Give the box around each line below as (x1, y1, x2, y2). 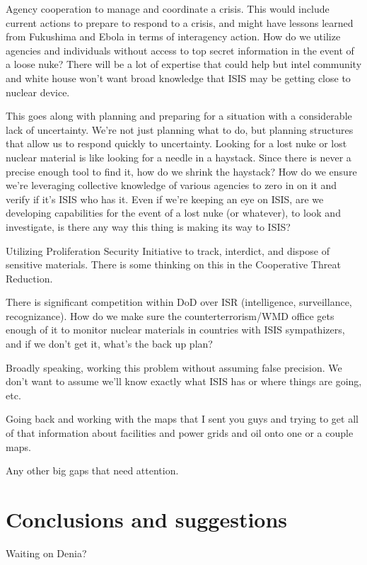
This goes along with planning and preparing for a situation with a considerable (6, 108, 352, 123)
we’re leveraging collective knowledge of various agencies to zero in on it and (6, 178, 337, 193)
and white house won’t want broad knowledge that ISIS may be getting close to (6, 70, 351, 85)
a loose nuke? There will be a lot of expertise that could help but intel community (6, 57, 362, 72)
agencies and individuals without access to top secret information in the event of (6, 42, 354, 57)
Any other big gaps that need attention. (6, 463, 179, 478)
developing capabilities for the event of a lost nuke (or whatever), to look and (6, 205, 341, 220)
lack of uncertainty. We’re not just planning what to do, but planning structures (6, 122, 354, 137)
